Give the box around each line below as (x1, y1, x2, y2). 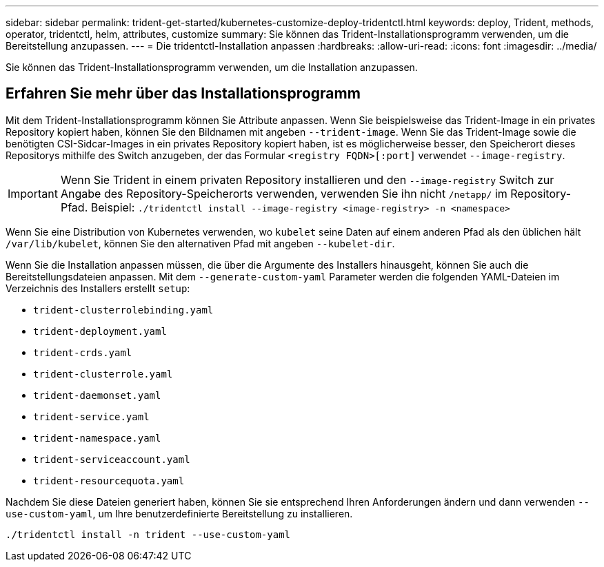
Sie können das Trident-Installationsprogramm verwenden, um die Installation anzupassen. (6, 61, 418, 73)
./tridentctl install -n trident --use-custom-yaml (6, 528, 291, 540)
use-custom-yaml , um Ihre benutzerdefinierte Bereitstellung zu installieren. (6, 507, 353, 519)
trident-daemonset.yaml (33, 389, 161, 401)
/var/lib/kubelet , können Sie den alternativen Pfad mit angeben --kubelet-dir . (6, 237, 395, 249)
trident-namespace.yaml (33, 432, 161, 444)
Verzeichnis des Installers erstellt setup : (6, 282, 190, 294)
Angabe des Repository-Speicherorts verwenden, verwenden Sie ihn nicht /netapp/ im (60, 186, 507, 200)
